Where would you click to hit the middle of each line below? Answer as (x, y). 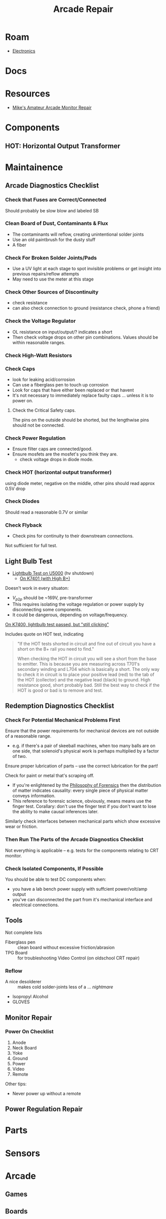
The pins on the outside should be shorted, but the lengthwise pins (81, 420)
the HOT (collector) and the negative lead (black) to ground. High (84, 679)
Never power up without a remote (47, 1093)
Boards (17, 1211)
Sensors (23, 1153)
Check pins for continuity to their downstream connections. (73, 536)
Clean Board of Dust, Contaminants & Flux (56, 223)
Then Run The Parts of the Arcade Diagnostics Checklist (74, 840)
